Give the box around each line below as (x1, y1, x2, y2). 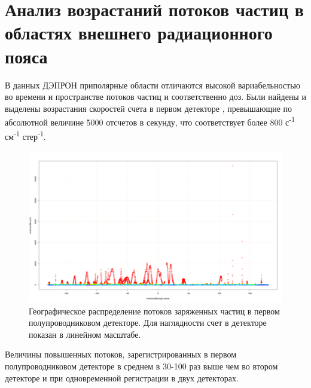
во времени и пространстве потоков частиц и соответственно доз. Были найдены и (5, 90, 306, 103)
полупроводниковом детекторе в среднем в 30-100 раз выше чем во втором (5, 359, 278, 372)
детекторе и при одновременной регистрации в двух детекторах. (5, 371, 239, 384)
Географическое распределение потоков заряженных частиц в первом (29, 304, 280, 317)
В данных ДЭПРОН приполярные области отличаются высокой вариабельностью (5, 78, 300, 91)
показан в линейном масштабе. (29, 328, 141, 340)
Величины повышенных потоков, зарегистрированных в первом (5, 348, 237, 360)
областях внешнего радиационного (5, 20, 273, 45)
